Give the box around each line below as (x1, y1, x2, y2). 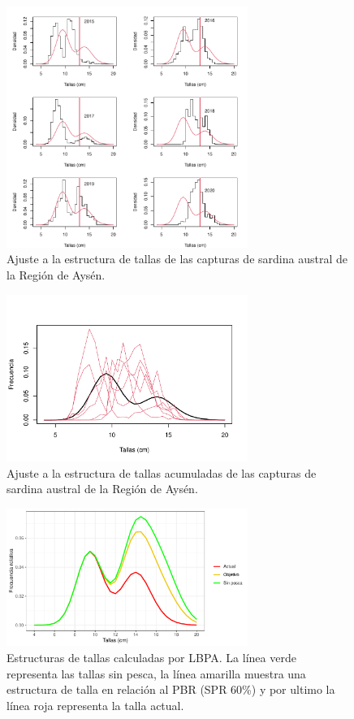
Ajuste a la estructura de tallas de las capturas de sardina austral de (6, 250, 348, 267)
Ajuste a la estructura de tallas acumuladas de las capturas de (6, 464, 317, 481)
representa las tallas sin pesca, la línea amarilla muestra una (6, 665, 306, 682)
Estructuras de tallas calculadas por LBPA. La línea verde (6, 648, 296, 665)
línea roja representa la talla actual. (6, 696, 184, 713)
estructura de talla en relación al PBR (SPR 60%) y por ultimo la (6, 681, 335, 698)
